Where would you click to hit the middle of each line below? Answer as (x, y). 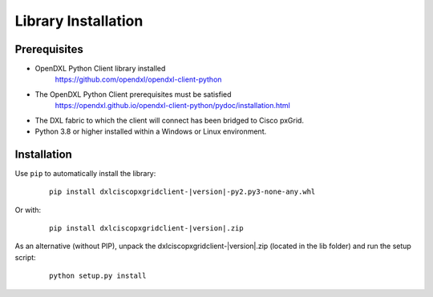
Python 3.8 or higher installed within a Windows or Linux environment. (151, 131)
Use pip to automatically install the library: (85, 173)
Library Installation (79, 21)
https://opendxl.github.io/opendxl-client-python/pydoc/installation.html (172, 106)
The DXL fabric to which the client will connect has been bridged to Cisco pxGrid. (170, 120)
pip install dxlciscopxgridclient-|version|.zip (146, 229)
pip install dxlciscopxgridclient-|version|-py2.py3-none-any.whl (182, 192)
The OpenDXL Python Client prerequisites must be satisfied (133, 94)
